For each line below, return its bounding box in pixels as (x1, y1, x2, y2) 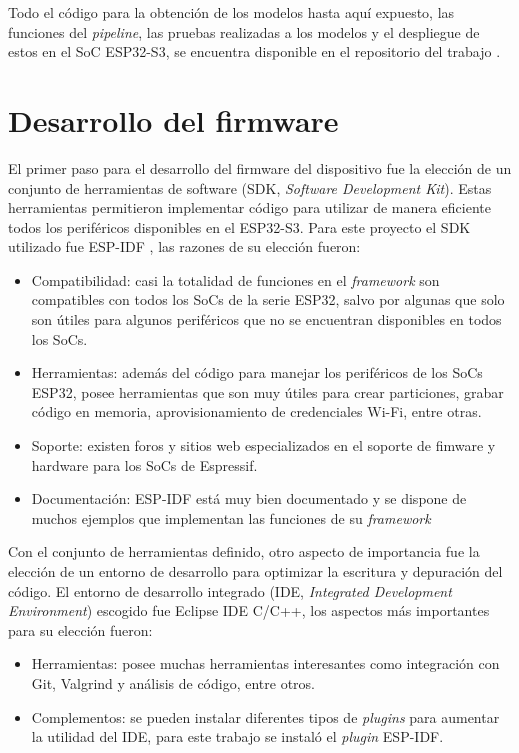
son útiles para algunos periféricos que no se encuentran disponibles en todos (31, 309, 502, 330)
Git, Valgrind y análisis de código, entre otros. (31, 672, 315, 693)
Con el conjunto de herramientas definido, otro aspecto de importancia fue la (8, 541, 480, 562)
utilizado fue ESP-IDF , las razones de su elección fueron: (8, 236, 361, 257)
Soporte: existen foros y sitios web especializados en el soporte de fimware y (31, 435, 496, 456)
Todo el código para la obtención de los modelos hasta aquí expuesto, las (8, 2, 455, 22)
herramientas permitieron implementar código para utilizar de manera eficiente (8, 197, 491, 218)
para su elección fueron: (8, 619, 153, 640)
